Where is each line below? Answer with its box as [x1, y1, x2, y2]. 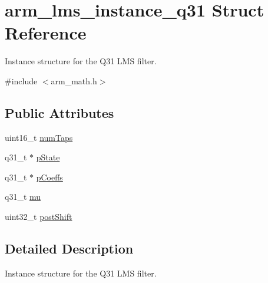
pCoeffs [36, 170, 63, 183]
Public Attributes [5, 103, 114, 121]
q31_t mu [5, 190, 41, 203]
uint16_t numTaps [5, 131, 73, 143]
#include [5, 74, 38, 87]
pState [36, 151, 60, 163]
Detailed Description [5, 239, 134, 258]
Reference [5, 21, 87, 45]
